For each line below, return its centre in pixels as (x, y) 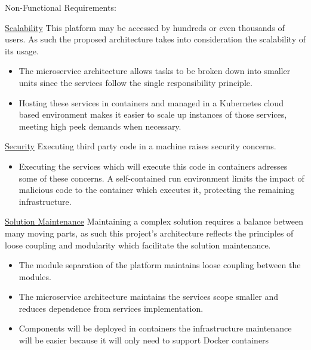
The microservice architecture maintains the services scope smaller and (149, 297)
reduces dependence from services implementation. (111, 308)
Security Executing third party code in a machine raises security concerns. (141, 146)
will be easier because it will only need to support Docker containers (144, 340)
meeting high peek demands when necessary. (100, 126)
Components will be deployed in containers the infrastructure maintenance (155, 328)
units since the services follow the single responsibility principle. (136, 82)
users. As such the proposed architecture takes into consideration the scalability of (155, 39)
